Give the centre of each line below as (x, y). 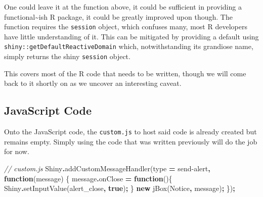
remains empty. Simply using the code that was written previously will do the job (131, 141)
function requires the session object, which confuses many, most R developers (126, 27)
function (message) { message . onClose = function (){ (88, 178)
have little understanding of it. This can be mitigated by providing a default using (131, 36)
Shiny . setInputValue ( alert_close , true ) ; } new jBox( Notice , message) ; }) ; (120, 188)
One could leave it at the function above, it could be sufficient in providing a (123, 7)
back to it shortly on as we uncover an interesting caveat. (93, 83)
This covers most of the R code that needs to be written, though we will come (125, 73)
